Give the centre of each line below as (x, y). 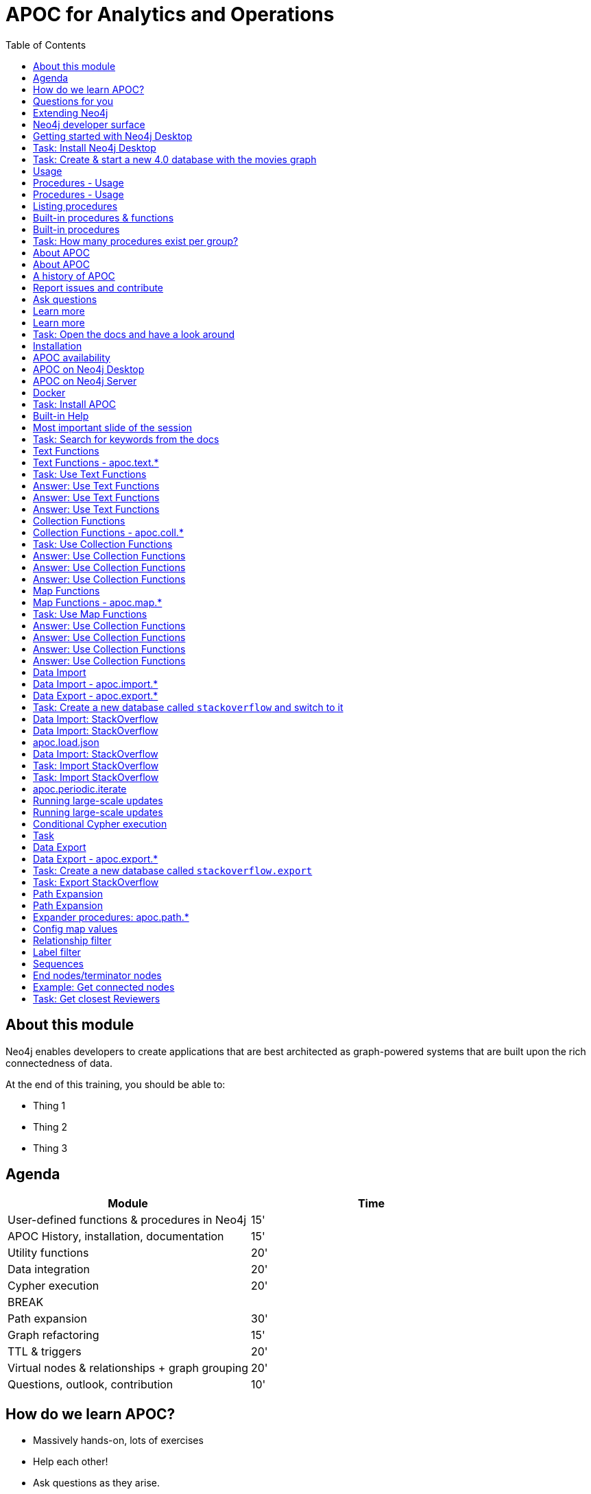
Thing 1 (49, 1105)
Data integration (49, 1269)
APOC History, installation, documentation (116, 1237)
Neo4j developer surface (89, 124)
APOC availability (72, 357)
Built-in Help (61, 415)
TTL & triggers (45, 1352)
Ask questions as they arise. (97, 1483)
